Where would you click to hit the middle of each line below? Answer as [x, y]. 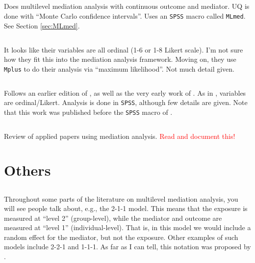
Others [27, 170]
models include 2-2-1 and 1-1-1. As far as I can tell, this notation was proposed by [127, 247]
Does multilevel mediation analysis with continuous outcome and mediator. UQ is [127, 6]
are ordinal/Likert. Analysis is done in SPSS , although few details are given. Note [126, 102]
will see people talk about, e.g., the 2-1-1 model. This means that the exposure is [126, 208]
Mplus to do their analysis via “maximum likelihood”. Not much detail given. [119, 68]
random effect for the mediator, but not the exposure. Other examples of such [121, 237]
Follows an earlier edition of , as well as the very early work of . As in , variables [125, 92]
